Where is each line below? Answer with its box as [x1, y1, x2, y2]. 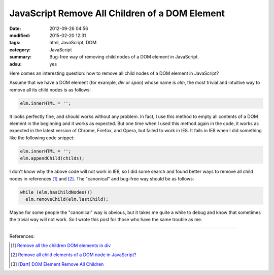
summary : [9, 54, 32, 60]
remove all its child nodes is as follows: [9, 86, 91, 93]
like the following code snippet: [9, 135, 75, 141]
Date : [9, 25, 21, 32]
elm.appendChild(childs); [20, 156, 85, 161]
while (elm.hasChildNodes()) [20, 189, 93, 195]
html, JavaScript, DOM [49, 40, 97, 46]
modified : [9, 32, 30, 38]
